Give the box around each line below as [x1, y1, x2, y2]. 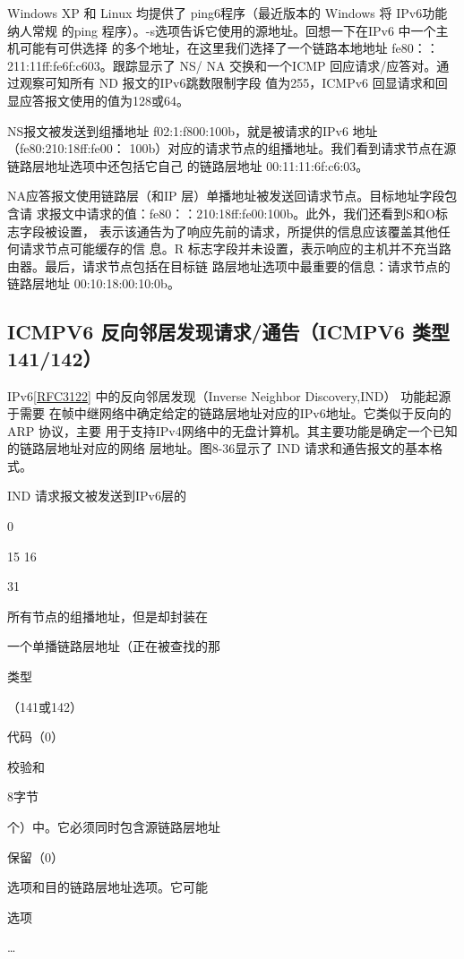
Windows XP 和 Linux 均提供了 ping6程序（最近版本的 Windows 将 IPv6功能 [7, 4, 448, 21]
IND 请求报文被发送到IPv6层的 [7, 486, 186, 505]
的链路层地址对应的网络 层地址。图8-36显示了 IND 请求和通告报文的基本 [7, 439, 430, 458]
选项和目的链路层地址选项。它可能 [7, 878, 208, 896]
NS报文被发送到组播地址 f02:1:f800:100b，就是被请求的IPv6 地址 [7, 121, 378, 140]
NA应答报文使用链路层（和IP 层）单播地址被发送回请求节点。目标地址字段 [7, 186, 445, 205]
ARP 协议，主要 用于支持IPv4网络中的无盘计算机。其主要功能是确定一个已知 [7, 421, 458, 440]
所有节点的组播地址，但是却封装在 [7, 606, 208, 625]
